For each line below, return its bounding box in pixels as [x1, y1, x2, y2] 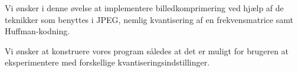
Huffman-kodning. [5, 25, 70, 37]
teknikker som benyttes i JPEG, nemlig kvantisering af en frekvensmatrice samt [5, 13, 293, 25]
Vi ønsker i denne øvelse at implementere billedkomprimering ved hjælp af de [5, 2, 284, 14]
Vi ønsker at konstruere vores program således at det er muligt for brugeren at [5, 44, 289, 57]
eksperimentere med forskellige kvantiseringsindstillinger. [5, 56, 210, 68]
